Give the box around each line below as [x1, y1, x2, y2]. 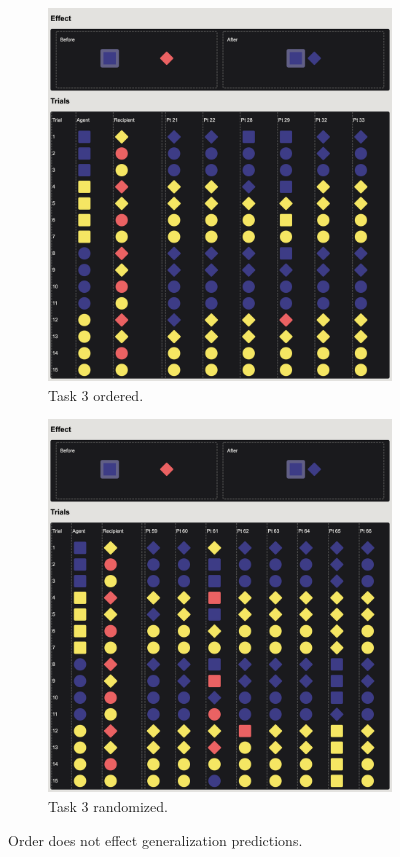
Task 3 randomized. [48, 796, 168, 817]
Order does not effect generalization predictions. [8, 829, 303, 850]
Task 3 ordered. [48, 384, 144, 405]
